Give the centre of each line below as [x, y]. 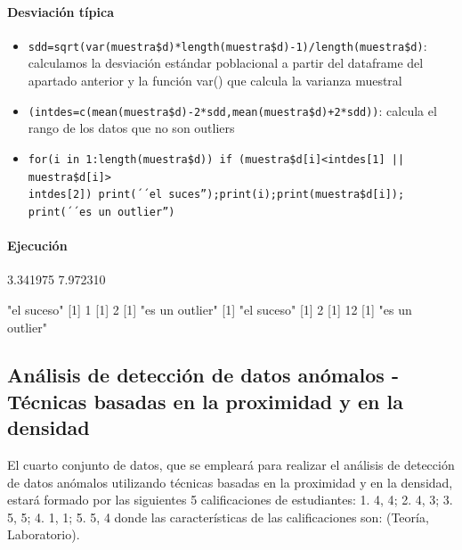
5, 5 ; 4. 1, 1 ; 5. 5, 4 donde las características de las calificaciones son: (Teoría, [218, 517]
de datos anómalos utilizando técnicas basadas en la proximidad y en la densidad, [230, 482]
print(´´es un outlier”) [101, 212]
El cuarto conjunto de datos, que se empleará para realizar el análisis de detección [231, 465]
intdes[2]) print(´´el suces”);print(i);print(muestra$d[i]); [216, 195]
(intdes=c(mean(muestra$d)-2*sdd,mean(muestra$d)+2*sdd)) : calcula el [232, 110]
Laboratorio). [44, 534]
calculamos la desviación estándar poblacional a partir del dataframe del [226, 63]
